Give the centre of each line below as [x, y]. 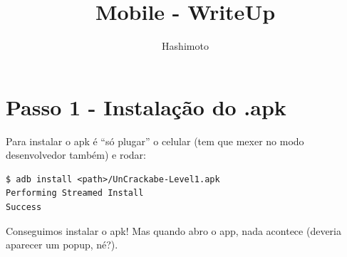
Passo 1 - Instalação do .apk [146, 106]
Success [24, 208]
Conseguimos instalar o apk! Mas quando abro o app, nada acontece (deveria [173, 230]
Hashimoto [185, 46]
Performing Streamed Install [75, 193]
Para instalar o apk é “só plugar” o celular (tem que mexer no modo [155, 141]
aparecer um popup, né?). [62, 245]
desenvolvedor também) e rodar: [76, 155]
